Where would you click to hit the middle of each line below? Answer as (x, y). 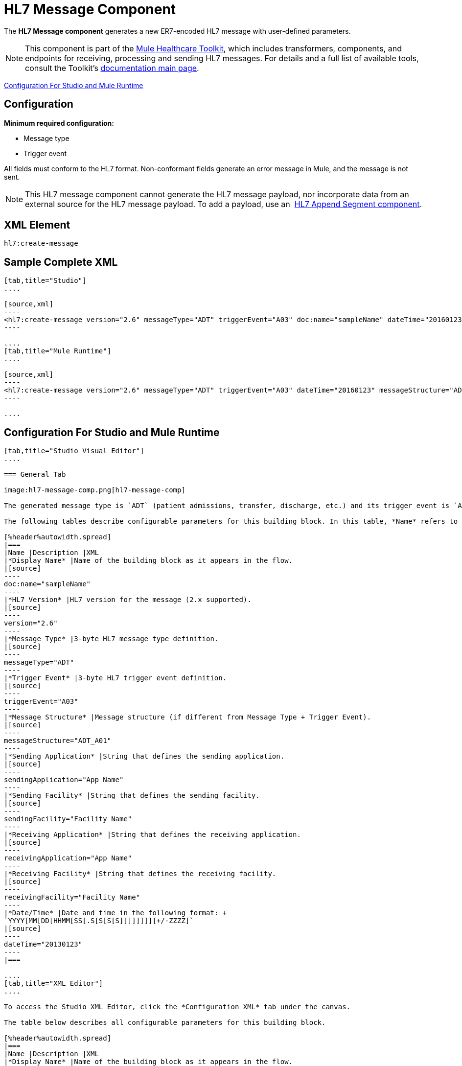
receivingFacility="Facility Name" (72, 897)
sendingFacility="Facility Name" (68, 819)
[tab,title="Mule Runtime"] (58, 351)
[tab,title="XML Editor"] (54, 984)
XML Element (37, 225)
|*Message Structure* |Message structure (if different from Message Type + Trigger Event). (188, 717)
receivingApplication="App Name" (68, 858)
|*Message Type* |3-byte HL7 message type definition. (111, 639)
